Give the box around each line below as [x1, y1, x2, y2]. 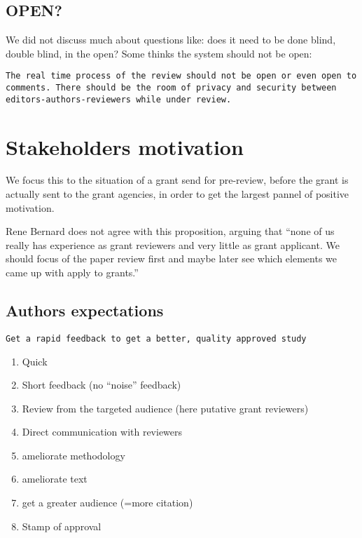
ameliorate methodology [22, 448, 125, 462]
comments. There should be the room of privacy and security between [6, 83, 337, 93]
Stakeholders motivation [6, 132, 244, 161]
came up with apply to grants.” [6, 265, 139, 280]
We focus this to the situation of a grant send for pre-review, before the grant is [6, 173, 349, 187]
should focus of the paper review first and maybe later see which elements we [6, 251, 337, 266]
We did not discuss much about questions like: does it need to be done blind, [6, 32, 336, 47]
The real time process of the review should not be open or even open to [6, 71, 357, 81]
